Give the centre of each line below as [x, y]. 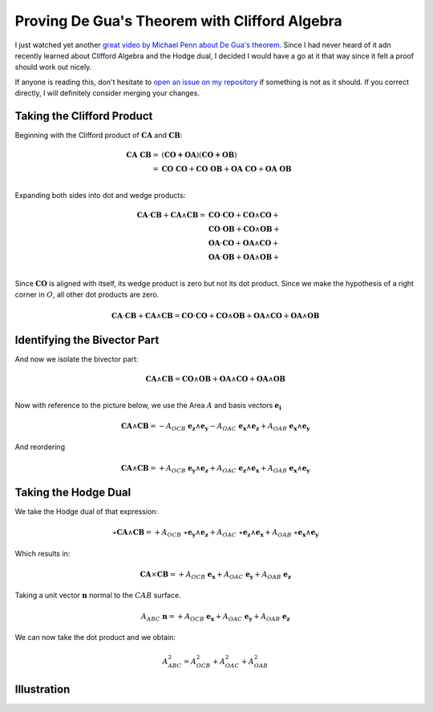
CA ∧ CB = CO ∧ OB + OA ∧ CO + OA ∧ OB [216, 378]
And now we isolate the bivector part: [77, 359]
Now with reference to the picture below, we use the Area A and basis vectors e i [148, 406]
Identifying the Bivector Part [87, 340]
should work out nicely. [53, 67]
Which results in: [42, 553]
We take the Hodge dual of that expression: [87, 511]
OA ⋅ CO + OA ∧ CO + [244, 243]
